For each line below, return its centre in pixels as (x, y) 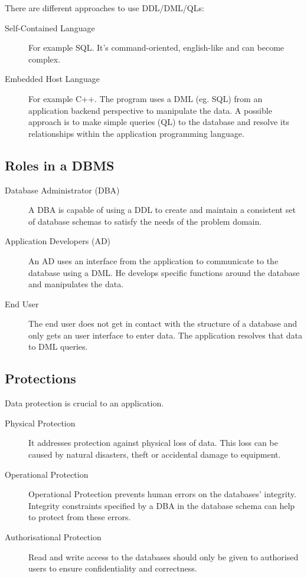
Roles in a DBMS (60, 165)
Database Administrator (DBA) (62, 190)
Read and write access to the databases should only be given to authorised (164, 556)
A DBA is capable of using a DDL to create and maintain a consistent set (162, 210)
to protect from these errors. (80, 517)
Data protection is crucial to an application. (84, 403)
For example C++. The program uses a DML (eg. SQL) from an (146, 98)
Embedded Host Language (53, 79)
